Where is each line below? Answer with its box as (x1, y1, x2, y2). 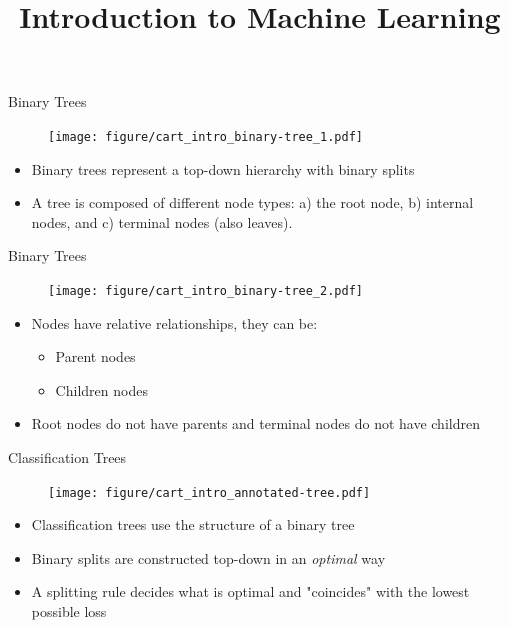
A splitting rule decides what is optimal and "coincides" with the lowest (31, 581, 470, 602)
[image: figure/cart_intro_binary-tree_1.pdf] (48, 129, 363, 144)
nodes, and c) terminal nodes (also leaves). (31, 211, 293, 232)
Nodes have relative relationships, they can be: (31, 312, 318, 333)
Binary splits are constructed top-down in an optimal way (31, 547, 386, 568)
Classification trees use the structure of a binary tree (31, 514, 355, 535)
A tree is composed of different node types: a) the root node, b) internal (31, 192, 474, 213)
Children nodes (55, 379, 148, 400)
